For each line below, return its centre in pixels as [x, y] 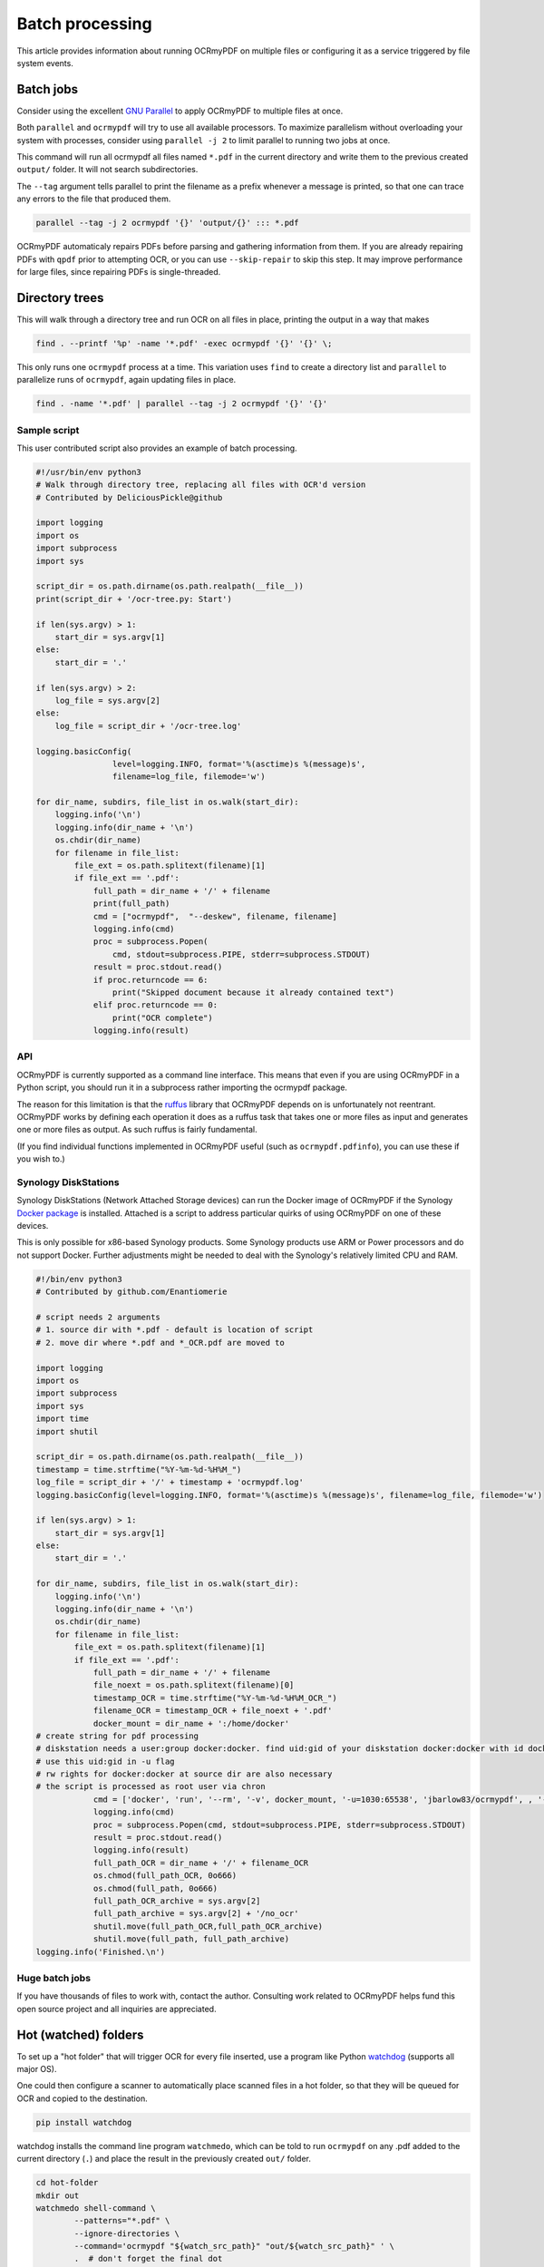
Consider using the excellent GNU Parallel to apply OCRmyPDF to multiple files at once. [180, 111]
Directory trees [60, 298]
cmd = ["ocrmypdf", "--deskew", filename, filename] [215, 916]
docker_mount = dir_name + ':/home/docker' [191, 1723]
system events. [45, 63]
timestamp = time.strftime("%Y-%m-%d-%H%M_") [139, 1469]
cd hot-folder [67, 2183]
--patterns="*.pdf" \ [122, 2221]
